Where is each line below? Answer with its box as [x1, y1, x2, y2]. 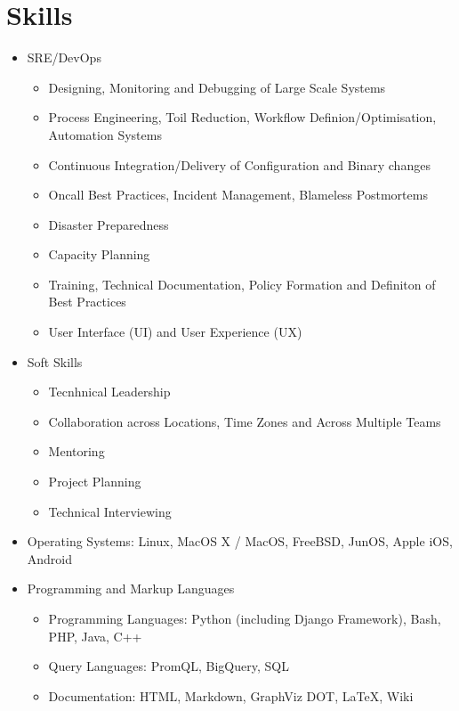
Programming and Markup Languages [27, 579, 235, 598]
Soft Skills [27, 352, 83, 371]
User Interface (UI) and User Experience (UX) [48, 323, 302, 341]
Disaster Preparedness [48, 215, 169, 233]
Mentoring [48, 442, 105, 461]
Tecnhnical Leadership [48, 382, 171, 401]
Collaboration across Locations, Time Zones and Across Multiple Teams [48, 412, 441, 430]
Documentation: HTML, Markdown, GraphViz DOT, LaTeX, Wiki [48, 686, 414, 705]
